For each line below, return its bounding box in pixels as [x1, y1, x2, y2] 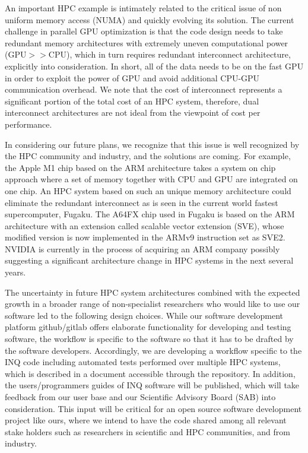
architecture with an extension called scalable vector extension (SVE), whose [5, 219, 284, 232]
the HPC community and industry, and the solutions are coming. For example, [5, 150, 291, 162]
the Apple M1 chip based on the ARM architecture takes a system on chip [5, 161, 276, 173]
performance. [5, 118, 52, 130]
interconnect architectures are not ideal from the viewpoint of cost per [5, 106, 261, 119]
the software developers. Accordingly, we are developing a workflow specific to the [5, 344, 302, 356]
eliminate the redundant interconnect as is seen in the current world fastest [5, 196, 278, 208]
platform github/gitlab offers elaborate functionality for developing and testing [5, 321, 291, 333]
